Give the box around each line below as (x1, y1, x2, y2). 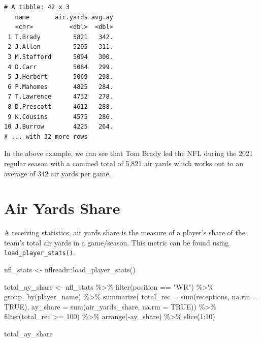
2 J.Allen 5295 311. (8, 43, 113, 51)
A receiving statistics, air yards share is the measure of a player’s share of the (4, 227, 245, 238)
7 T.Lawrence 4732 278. (8, 93, 113, 101)
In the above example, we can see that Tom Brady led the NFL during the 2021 (4, 148, 253, 159)
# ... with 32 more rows (4, 133, 88, 140)
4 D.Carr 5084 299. (8, 63, 113, 71)
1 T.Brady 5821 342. (8, 33, 113, 41)
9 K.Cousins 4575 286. (8, 113, 113, 120)
